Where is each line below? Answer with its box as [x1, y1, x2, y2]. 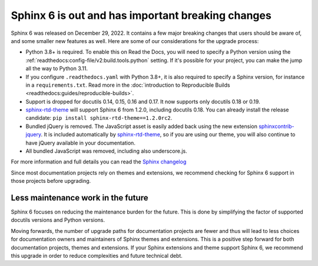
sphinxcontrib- [258, 123, 294, 130]
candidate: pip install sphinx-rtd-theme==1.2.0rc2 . [25, 114, 173, 121]
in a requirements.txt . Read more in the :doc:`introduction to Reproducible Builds [25, 81, 230, 88]
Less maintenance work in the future [11, 193, 148, 203]
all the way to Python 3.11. [25, 65, 88, 72]
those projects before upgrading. [11, 178, 91, 185]
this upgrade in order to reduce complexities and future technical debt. [11, 252, 183, 260]
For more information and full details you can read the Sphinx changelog [11, 158, 187, 165]
